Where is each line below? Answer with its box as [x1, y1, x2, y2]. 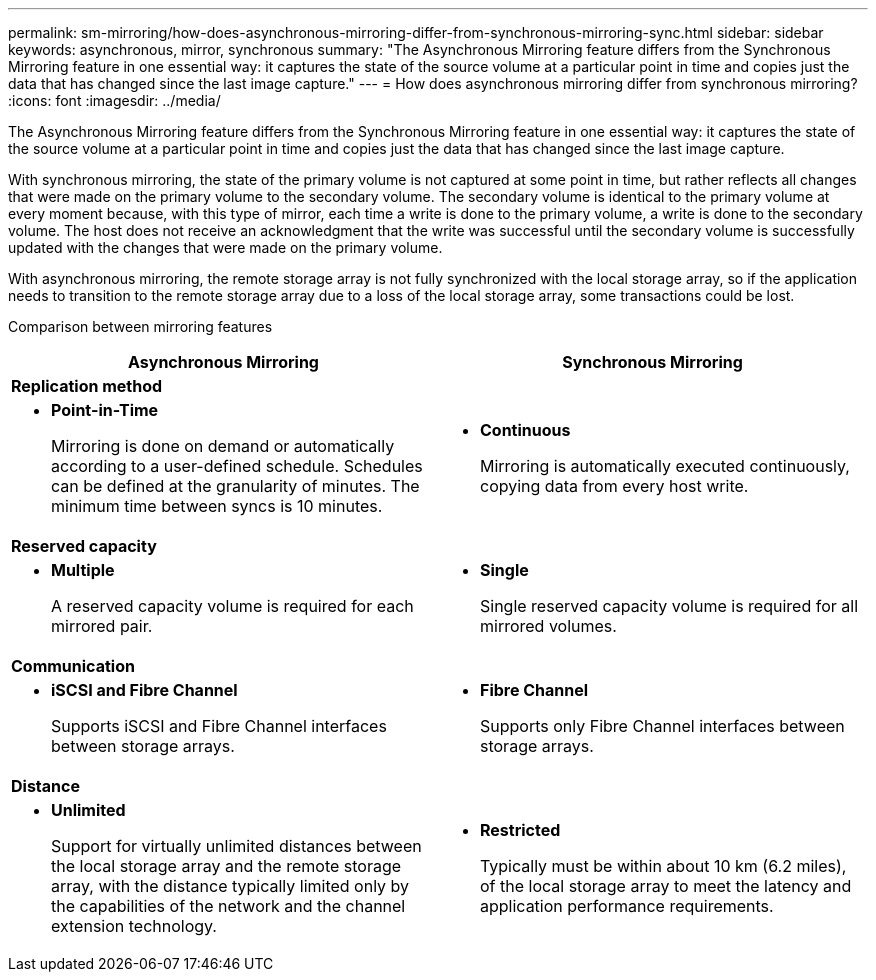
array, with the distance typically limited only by [51, 876, 410, 896]
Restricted [480, 820, 561, 840]
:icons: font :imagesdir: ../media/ [8, 92, 221, 109]
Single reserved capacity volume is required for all [480, 596, 858, 616]
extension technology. [51, 916, 217, 936]
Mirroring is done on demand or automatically [51, 436, 395, 456]
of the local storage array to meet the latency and [480, 876, 852, 896]
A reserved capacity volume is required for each [51, 596, 414, 616]
